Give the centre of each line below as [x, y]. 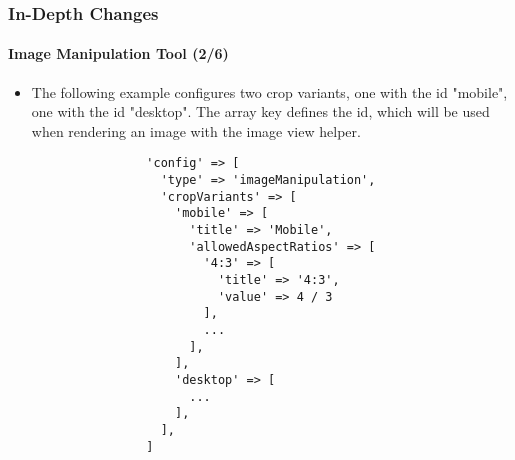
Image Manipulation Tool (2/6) [118, 53]
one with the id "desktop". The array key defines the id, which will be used [260, 111]
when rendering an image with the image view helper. [196, 130]
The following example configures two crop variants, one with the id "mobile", [269, 91]
